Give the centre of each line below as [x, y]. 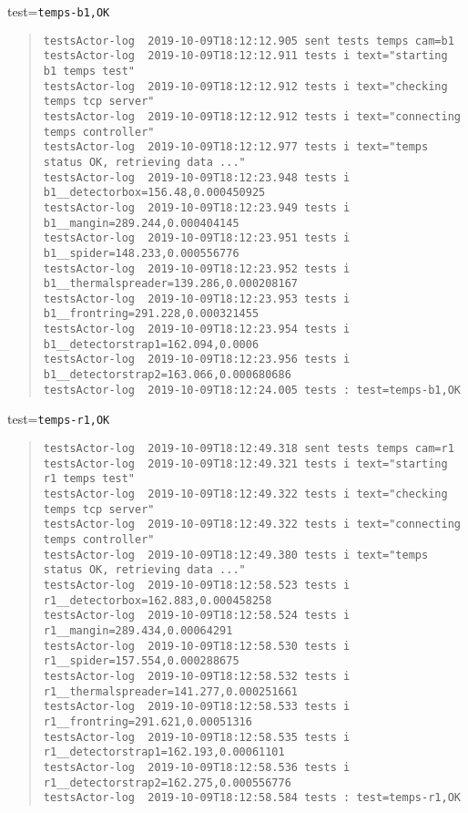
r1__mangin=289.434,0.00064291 [138, 630]
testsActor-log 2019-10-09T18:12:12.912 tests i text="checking [245, 86]
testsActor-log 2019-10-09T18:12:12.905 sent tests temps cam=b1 [249, 41]
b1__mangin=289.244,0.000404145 [141, 223]
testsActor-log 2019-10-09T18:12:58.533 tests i [197, 707]
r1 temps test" [89, 479]
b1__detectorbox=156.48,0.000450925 [154, 193]
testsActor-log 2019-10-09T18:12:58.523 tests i [197, 585]
